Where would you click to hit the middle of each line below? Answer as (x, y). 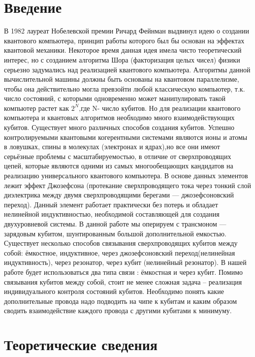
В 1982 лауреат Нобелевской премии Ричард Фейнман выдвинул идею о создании (127, 31)
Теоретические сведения (81, 344)
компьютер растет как (36, 108)
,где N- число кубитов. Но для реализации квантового (160, 108)
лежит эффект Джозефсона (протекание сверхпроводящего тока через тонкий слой (127, 185)
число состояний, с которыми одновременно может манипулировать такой (115, 98)
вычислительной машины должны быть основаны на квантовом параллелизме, (122, 79)
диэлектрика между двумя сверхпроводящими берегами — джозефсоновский (119, 195)
